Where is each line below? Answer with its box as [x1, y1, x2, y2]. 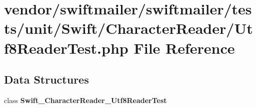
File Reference [133, 37, 235, 58]
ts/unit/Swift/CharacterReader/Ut [4, 18, 253, 38]
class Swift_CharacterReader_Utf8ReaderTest [4, 95, 167, 105]
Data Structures [4, 72, 89, 87]
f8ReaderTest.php [4, 37, 128, 58]
